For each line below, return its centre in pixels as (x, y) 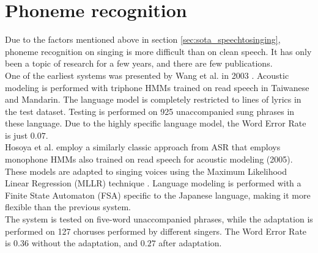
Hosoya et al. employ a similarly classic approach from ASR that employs (143, 147)
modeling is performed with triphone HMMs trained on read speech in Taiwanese (157, 87)
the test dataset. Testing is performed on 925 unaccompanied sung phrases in (150, 111)
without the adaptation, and (85, 243)
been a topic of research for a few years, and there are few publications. (139, 63)
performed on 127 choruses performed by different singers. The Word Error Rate (156, 231)
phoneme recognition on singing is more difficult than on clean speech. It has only (158, 51)
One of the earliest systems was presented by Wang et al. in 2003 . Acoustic (147, 75)
